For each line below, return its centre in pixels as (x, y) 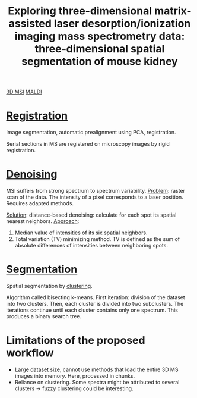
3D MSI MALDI (24, 92)
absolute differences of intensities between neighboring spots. (91, 246)
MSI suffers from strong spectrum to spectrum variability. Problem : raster (96, 191)
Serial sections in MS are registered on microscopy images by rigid (88, 144)
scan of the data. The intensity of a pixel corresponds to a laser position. (95, 197)
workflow (30, 353)
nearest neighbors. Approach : (43, 221)
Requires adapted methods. (40, 203)
